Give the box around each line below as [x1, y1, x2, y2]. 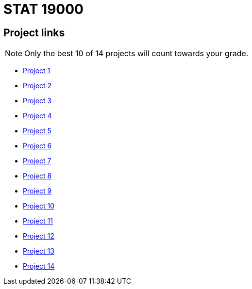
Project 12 [23, 232, 54, 241]
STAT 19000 [3, 1, 84, 17]
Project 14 [23, 262, 55, 271]
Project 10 [23, 202, 54, 210]
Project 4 [23, 112, 52, 120]
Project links [3, 26, 65, 39]
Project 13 [23, 247, 54, 256]
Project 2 [23, 81, 51, 90]
